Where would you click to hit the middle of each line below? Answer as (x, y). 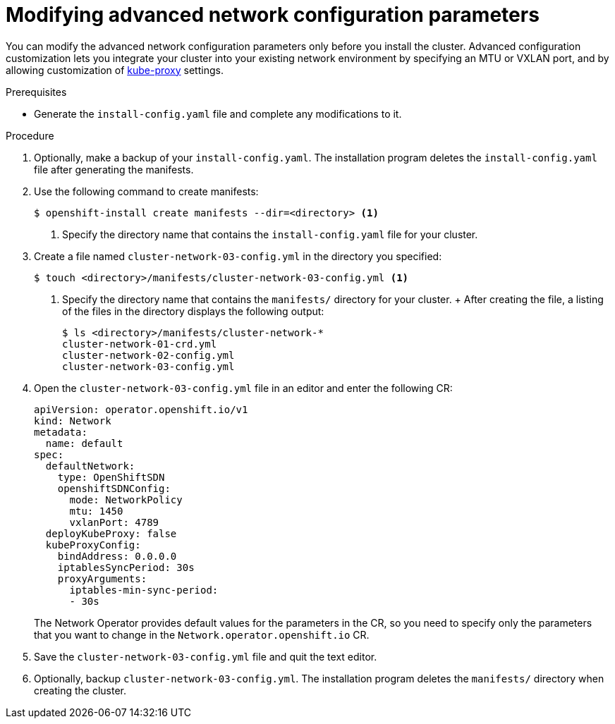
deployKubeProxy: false (111, 533)
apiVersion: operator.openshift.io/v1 (141, 409)
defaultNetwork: (90, 466)
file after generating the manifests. (114, 169)
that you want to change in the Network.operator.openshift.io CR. (202, 634)
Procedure (30, 135)
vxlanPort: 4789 (114, 522)
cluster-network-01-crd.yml (140, 344)
